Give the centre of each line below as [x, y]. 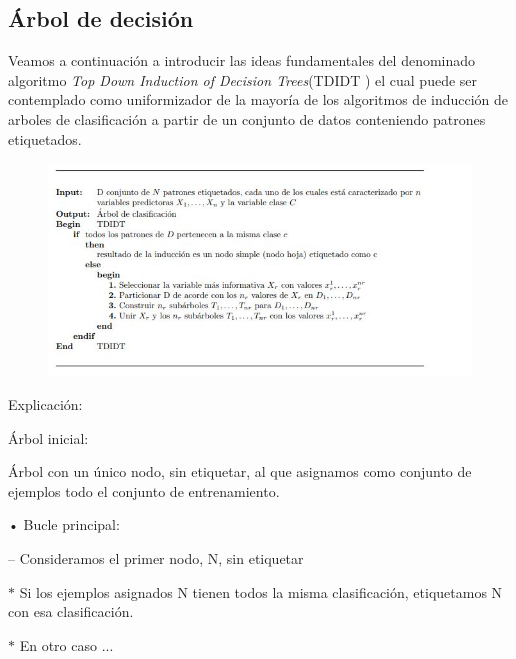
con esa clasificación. [71, 611]
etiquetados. [45, 138]
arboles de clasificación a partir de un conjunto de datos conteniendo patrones [247, 118]
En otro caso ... [66, 644]
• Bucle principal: [64, 524]
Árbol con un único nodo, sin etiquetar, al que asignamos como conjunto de [240, 471]
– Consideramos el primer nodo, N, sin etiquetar [156, 558]
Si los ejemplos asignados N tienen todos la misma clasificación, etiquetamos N [261, 591]
